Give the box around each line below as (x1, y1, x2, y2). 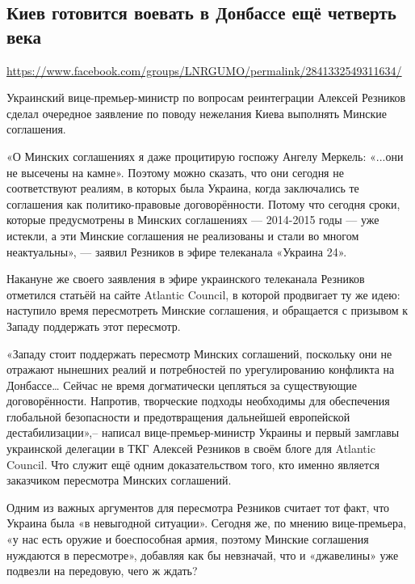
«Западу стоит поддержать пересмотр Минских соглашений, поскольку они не (6, 345, 392, 362)
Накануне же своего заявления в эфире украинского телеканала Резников (6, 270, 365, 287)
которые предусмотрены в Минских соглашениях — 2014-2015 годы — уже (6, 211, 379, 228)
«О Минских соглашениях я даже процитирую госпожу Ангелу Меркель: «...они (6, 147, 404, 164)
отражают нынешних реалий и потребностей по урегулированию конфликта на (6, 361, 395, 378)
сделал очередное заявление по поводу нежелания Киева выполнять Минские (6, 104, 387, 121)
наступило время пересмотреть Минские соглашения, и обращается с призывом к (6, 302, 409, 319)
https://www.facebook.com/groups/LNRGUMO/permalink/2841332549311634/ (6, 61, 402, 78)
